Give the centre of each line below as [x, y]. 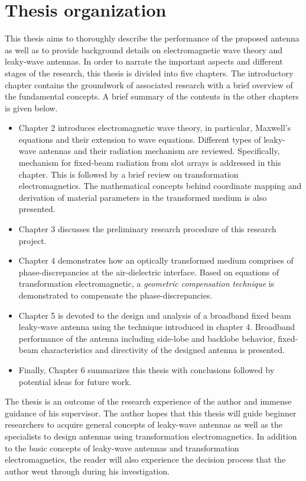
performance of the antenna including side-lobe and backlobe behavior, [147, 338]
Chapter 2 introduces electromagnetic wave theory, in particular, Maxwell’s [155, 128]
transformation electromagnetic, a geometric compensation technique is [147, 283]
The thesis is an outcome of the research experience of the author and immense [148, 401]
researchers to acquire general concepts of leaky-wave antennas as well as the [144, 424]
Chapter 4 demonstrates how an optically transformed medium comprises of [156, 260]
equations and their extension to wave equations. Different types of [140, 139]
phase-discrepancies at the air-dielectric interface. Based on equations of [149, 272]
